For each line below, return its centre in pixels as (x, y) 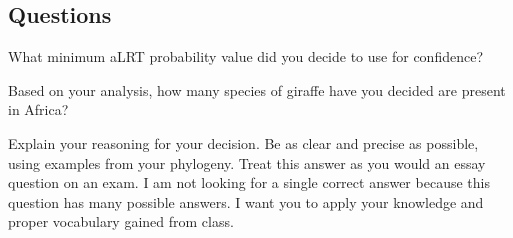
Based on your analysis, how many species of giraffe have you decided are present (257, 89)
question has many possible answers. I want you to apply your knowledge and (246, 201)
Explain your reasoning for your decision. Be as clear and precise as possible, (243, 142)
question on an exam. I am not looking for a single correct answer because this (249, 182)
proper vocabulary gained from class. (121, 221)
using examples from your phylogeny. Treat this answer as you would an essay (247, 162)
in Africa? (38, 109)
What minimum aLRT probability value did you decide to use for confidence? (246, 56)
